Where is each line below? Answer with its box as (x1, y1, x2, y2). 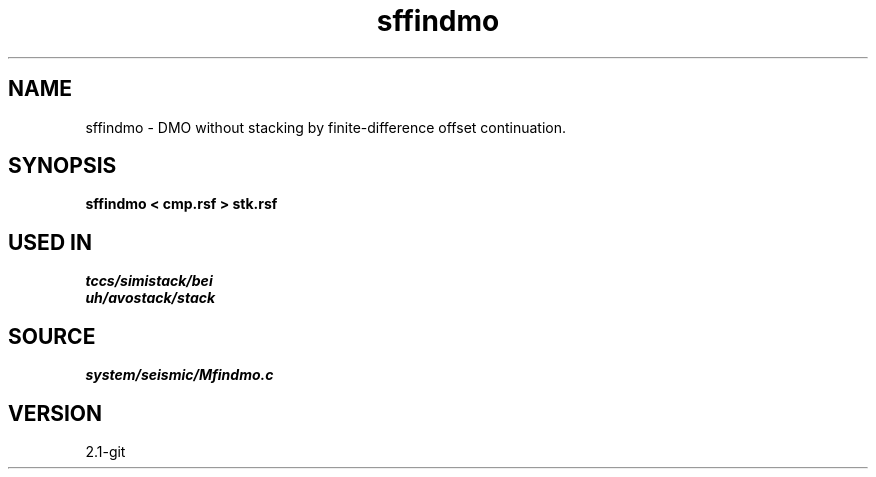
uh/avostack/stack (85, 289, 216, 307)
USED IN (8, 229, 92, 255)
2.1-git (85, 442, 126, 460)
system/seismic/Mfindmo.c (85, 366, 274, 384)
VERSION (8, 400, 103, 426)
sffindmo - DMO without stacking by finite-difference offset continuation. (85, 118, 567, 136)
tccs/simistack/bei (85, 272, 213, 290)
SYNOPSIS (8, 153, 117, 179)
